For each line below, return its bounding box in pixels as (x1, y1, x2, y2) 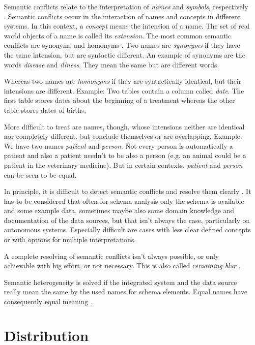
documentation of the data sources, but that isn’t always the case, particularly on (4, 215, 250, 225)
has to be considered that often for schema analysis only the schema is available (4, 195, 244, 206)
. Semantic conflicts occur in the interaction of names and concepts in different (4, 11, 241, 21)
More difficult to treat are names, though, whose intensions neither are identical (4, 121, 245, 131)
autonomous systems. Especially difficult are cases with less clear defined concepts (4, 224, 251, 235)
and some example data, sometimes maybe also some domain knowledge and (4, 205, 234, 216)
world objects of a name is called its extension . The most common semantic (4, 30, 231, 40)
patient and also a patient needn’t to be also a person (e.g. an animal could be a (4, 150, 246, 160)
